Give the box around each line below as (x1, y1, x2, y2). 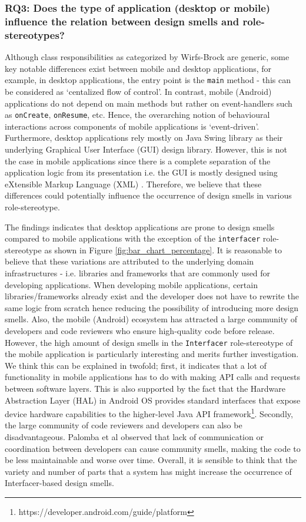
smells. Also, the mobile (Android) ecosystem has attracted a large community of (5, 313, 298, 325)
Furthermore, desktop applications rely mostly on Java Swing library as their (5, 131, 283, 144)
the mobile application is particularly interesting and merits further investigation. (5, 348, 299, 360)
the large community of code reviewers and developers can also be (5, 419, 242, 431)
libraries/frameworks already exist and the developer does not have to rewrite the (5, 290, 299, 302)
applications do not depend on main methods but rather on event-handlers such (5, 97, 292, 109)
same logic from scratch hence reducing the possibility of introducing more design (5, 301, 299, 313)
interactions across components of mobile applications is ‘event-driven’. (5, 120, 260, 132)
